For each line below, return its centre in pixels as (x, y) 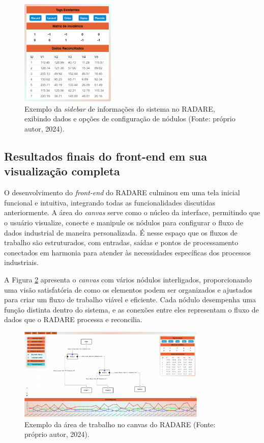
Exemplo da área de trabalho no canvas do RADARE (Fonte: (120, 424)
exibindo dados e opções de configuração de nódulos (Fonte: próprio (130, 119)
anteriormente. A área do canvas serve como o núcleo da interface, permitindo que (132, 212)
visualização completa (62, 171)
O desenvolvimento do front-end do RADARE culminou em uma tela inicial (122, 192)
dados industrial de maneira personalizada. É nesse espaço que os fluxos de (121, 232)
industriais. (21, 262)
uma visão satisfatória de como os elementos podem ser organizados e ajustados (128, 289)
